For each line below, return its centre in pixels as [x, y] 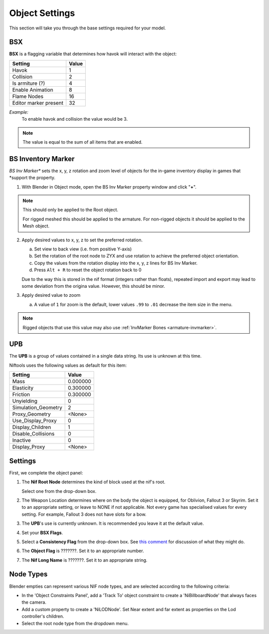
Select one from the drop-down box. [59, 491]
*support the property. [32, 178]
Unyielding [25, 401]
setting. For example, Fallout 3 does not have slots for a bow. [84, 514]
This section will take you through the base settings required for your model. [88, 28]
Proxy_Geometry [31, 414]
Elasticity [23, 388]
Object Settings [42, 13]
